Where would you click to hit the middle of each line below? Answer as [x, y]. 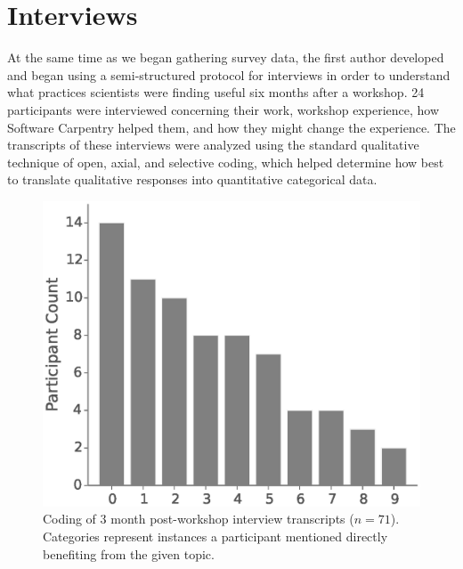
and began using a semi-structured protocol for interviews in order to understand [229, 74]
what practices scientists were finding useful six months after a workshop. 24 [216, 92]
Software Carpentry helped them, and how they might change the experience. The [231, 127]
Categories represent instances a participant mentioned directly [215, 536]
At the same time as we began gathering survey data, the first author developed [226, 57]
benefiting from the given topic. [129, 553]
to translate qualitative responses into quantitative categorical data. [192, 179]
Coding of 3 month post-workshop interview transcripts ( [199, 519]
